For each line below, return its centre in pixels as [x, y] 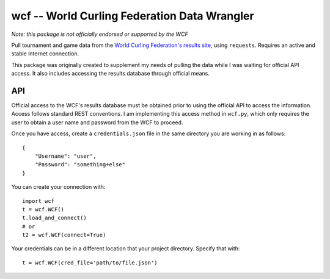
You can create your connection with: [58, 187]
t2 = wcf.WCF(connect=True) [64, 235]
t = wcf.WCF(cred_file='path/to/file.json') [90, 263]
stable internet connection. [45, 54]
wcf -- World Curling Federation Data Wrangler [133, 16]
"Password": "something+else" [80, 165]
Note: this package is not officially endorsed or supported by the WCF [100, 34]
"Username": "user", [65, 156]
